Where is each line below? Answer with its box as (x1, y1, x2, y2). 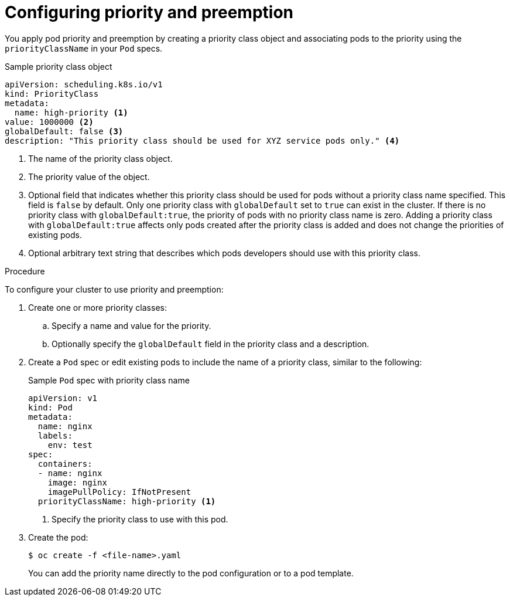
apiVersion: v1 (28, 393, 98, 403)
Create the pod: (28, 532, 88, 542)
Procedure (5, 266, 45, 276)
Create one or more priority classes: (28, 302, 167, 313)
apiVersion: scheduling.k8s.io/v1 (5, 79, 163, 89)
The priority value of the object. (28, 171, 150, 182)
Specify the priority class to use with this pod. (52, 514, 228, 524)
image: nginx (47, 477, 107, 487)
